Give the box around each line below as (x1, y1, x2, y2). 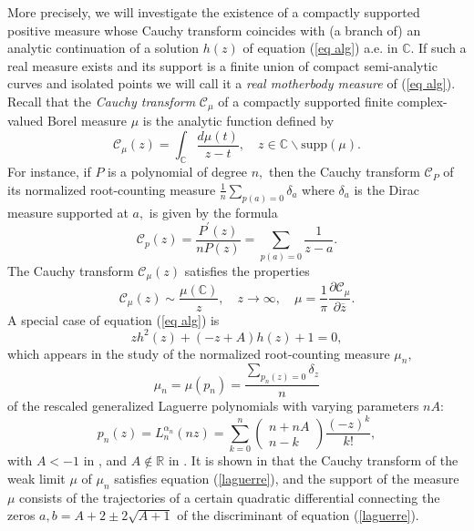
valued (7, 111, 44, 130)
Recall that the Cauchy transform (7, 91, 196, 110)
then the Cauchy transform (268, 162, 420, 181)
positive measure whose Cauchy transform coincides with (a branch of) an (7, 20, 421, 39)
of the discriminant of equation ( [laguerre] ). (177, 505, 419, 525)
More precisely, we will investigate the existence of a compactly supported (7, 3, 420, 21)
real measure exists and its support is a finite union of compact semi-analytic (7, 56, 438, 75)
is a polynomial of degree (108, 162, 248, 181)
